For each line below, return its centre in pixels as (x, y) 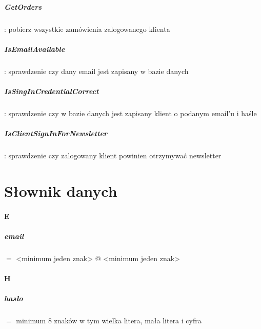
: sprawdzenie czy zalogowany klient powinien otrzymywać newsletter (113, 156)
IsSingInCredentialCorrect (52, 91)
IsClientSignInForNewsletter (56, 133)
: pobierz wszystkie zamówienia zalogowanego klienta (87, 29)
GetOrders (23, 6)
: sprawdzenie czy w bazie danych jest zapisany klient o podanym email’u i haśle (130, 113)
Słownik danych (61, 190)
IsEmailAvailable (35, 49)
